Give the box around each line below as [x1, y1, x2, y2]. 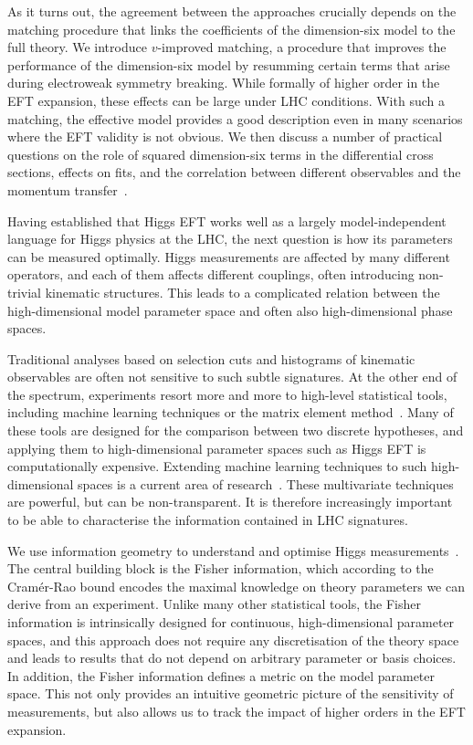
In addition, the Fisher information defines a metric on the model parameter [7, 666, 436, 685]
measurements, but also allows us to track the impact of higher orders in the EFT [7, 701, 466, 720]
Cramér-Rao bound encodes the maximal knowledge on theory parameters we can [7, 576, 466, 595]
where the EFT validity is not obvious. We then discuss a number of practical [7, 127, 443, 146]
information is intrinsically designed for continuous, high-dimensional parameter [7, 613, 455, 631]
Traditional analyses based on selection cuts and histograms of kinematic [7, 349, 415, 368]
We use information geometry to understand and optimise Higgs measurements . [7, 540, 459, 560]
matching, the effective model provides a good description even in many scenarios [7, 109, 463, 128]
